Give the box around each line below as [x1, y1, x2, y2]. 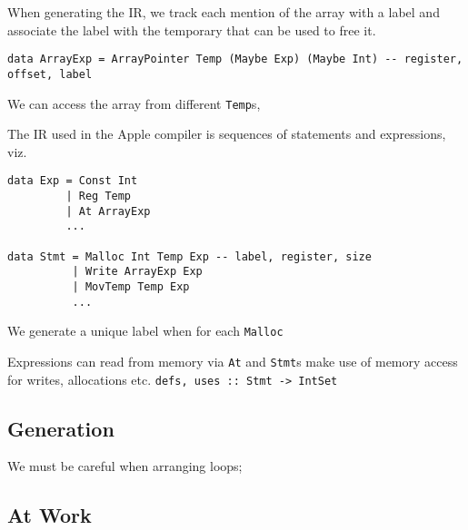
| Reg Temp [65, 190, 132, 202]
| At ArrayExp [65, 204, 151, 218]
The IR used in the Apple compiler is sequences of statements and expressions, [7, 124, 446, 143]
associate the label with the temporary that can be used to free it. [7, 20, 376, 39]
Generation [7, 414, 115, 442]
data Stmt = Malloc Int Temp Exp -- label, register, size [7, 250, 372, 263]
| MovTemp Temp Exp [72, 280, 190, 293]
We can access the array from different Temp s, [7, 93, 261, 113]
